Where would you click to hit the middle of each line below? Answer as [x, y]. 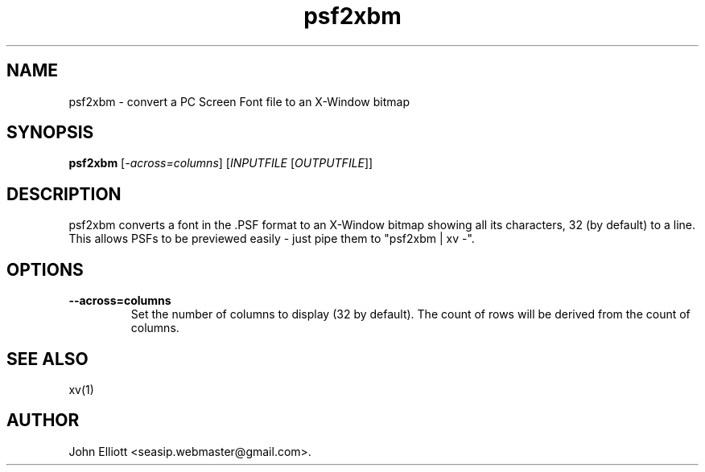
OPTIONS [45, 269]
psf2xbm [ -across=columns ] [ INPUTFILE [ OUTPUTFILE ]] [221, 163]
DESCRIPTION [64, 194]
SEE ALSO [47, 359]
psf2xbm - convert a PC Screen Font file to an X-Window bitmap [239, 101]
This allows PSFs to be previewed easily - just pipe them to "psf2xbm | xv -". [272, 239]
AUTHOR [43, 421]
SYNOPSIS [50, 133]
